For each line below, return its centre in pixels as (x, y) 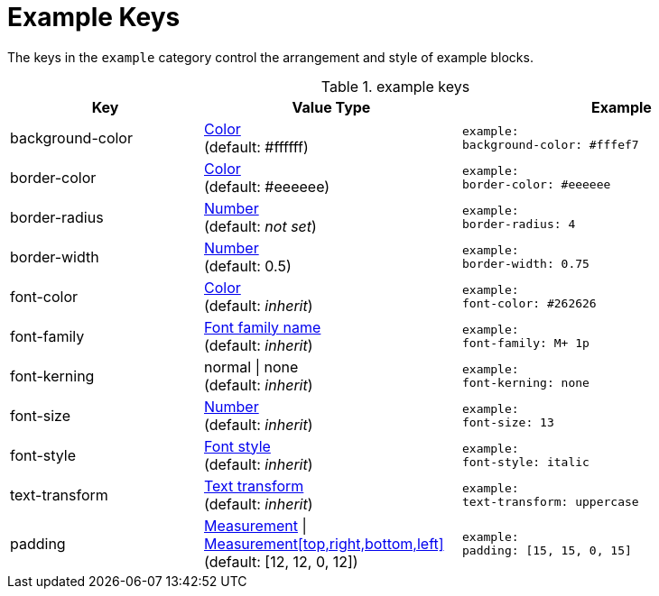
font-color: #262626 (529, 303)
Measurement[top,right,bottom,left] (324, 543)
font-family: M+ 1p (525, 343)
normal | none (251, 367)
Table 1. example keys (395, 86)
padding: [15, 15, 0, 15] (547, 550)
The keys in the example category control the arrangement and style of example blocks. (270, 57)
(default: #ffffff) (256, 147)
